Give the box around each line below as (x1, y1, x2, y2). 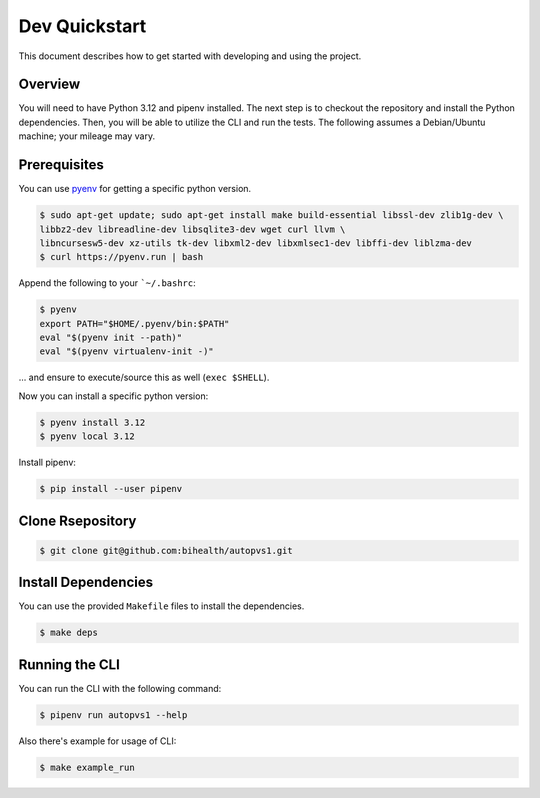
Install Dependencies (18, 574, 154, 591)
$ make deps (39, 627, 99, 639)
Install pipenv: (18, 456, 77, 469)
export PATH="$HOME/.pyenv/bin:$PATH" (39, 318, 230, 329)
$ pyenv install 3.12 (39, 416, 146, 428)
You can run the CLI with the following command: (18, 682, 222, 694)
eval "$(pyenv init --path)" (39, 332, 183, 344)
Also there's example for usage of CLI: (18, 735, 177, 747)
